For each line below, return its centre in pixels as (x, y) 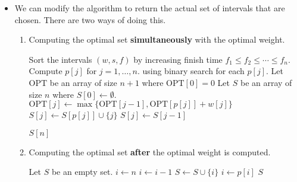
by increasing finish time (178, 59)
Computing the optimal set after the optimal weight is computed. (150, 151)
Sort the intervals (60, 59)
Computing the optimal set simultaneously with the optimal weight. (157, 39)
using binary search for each (193, 71)
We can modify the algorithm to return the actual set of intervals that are (150, 8)
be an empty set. (82, 172)
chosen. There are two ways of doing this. (90, 19)
